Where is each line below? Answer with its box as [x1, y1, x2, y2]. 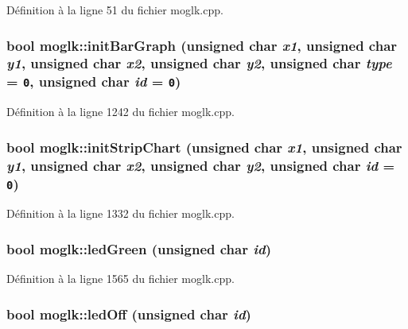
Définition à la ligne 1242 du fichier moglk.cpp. [6, 103, 235, 120]
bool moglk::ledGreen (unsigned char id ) [6, 238, 272, 258]
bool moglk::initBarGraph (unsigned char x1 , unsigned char [6, 35, 398, 55]
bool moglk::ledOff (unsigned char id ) [6, 304, 251, 323]
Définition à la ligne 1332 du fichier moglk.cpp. [6, 205, 235, 222]
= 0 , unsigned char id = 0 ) [6, 72, 181, 91]
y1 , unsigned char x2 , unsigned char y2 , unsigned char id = [6, 155, 395, 175]
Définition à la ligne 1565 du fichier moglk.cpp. [6, 270, 235, 287]
